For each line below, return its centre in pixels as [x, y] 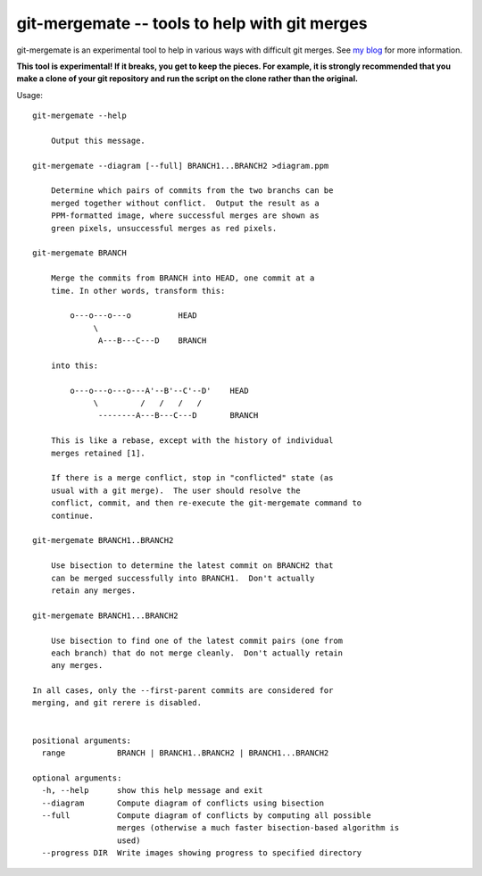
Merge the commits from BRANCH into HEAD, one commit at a [183, 278]
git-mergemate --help [79, 116]
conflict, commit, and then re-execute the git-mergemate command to [206, 503]
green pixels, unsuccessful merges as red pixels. [164, 228]
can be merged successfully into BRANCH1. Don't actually [183, 578]
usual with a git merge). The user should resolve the [175, 490]
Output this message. [98, 140]
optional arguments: [77, 778]
